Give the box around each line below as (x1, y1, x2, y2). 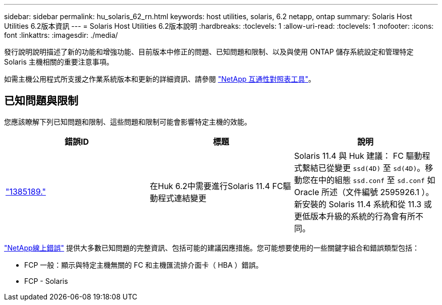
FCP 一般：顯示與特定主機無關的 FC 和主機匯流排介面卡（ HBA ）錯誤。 (24, 260, 263, 269)
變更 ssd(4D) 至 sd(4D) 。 (334, 162, 425, 173)
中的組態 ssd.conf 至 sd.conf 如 (318, 174, 435, 185)
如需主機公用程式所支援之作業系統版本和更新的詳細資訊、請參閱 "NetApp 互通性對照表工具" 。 (4, 75, 316, 83)
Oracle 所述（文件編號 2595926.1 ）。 (294, 187, 434, 197)
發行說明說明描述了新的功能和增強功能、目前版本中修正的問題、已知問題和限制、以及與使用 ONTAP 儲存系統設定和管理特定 (4, 47, 414, 56)
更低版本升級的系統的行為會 (294, 211, 399, 221)
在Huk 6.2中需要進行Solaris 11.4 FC (149, 180, 283, 191)
